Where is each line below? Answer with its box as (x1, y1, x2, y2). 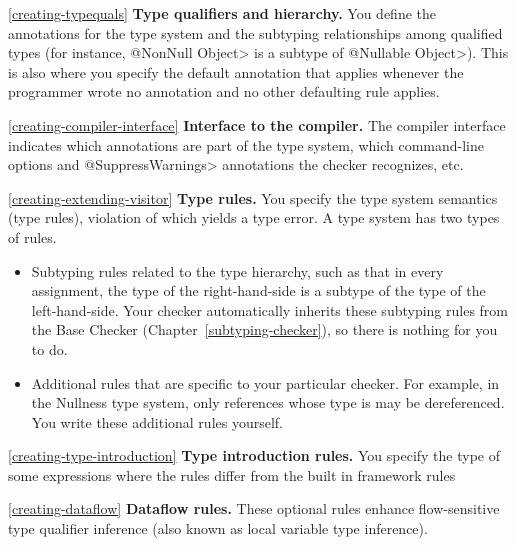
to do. (31, 338, 68, 359)
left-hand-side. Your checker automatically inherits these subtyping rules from (31, 299, 509, 320)
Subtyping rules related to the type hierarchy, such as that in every (31, 260, 444, 281)
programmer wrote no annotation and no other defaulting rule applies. (8, 81, 440, 102)
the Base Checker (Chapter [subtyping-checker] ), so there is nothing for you (31, 319, 498, 340)
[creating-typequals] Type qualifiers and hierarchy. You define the (8, 3, 436, 23)
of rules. (8, 226, 57, 247)
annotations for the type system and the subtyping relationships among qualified (8, 22, 503, 43)
